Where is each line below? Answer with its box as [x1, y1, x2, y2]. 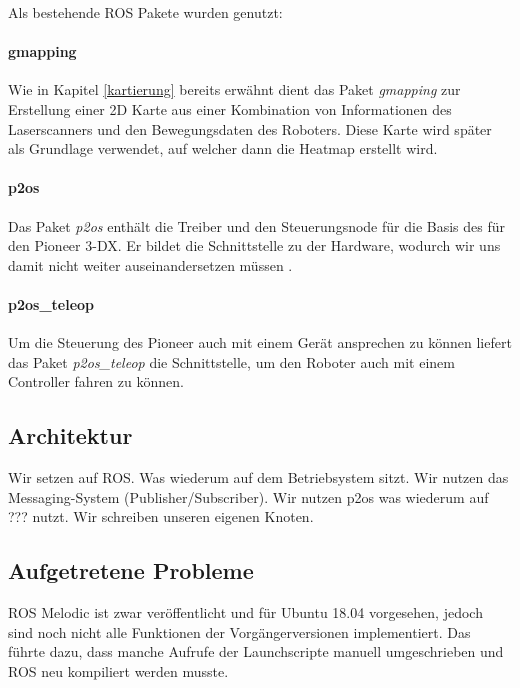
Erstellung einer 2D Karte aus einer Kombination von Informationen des [8, 98, 452, 119]
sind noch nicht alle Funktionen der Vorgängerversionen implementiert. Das [8, 621, 471, 642]
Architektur [8, 420, 133, 451]
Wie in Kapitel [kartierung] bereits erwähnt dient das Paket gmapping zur [8, 79, 461, 100]
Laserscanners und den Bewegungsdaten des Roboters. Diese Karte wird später [8, 118, 492, 139]
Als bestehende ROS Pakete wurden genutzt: [8, 2, 283, 22]
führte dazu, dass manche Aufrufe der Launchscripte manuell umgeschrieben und [8, 641, 504, 662]
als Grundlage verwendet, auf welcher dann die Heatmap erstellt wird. [8, 138, 438, 159]
